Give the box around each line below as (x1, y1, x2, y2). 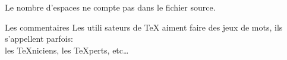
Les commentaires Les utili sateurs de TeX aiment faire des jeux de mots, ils (5, 21, 283, 33)
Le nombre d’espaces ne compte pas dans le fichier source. (5, 1, 216, 13)
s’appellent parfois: (5, 32, 73, 45)
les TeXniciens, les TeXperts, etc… (5, 44, 129, 56)
